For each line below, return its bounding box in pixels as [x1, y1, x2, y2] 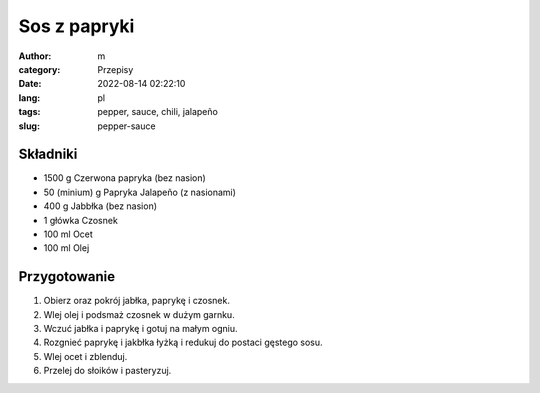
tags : [18, 106, 41, 118]
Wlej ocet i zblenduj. [43, 350, 128, 362]
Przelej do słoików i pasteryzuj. [43, 365, 172, 377]
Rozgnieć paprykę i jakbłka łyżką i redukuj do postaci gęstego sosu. [43, 336, 324, 349]
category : [18, 63, 61, 75]
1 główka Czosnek [43, 214, 119, 226]
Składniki [18, 146, 78, 163]
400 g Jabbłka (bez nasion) [43, 200, 158, 212]
